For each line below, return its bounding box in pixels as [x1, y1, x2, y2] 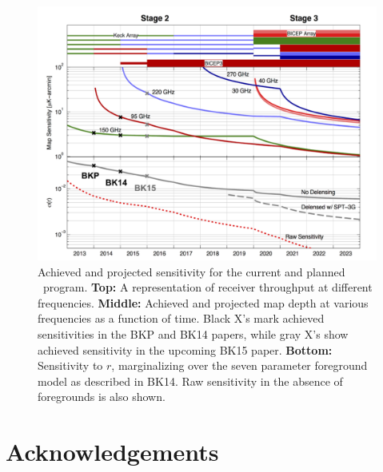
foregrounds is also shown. [38, 388, 166, 405]
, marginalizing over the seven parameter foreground [111, 357, 368, 374]
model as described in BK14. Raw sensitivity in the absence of [38, 372, 343, 389]
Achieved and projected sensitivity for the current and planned [38, 263, 345, 280]
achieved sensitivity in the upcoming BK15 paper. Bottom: [38, 341, 333, 358]
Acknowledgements [6, 435, 219, 468]
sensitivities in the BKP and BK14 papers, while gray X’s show [38, 325, 349, 342]
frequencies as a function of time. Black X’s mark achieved [38, 310, 325, 327]
